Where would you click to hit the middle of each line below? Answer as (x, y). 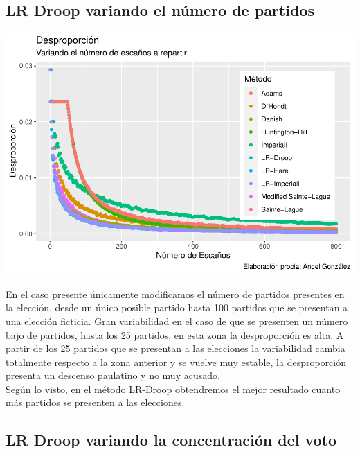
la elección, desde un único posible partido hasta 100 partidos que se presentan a (177, 307)
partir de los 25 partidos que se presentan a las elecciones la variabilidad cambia (175, 348)
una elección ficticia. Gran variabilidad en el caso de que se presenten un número (177, 321)
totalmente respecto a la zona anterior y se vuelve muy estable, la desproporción (176, 361)
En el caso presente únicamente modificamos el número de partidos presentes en (175, 294)
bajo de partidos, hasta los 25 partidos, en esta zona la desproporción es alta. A (175, 334)
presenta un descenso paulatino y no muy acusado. (113, 375)
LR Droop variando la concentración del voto (171, 440)
